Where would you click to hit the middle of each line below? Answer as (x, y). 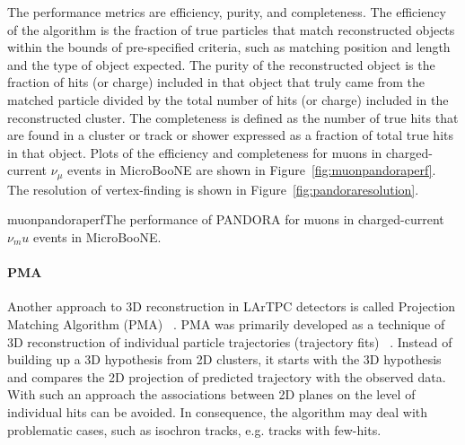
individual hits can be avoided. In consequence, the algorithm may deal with (218, 411)
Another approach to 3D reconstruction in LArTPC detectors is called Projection (232, 306)
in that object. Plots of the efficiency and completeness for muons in (195, 152)
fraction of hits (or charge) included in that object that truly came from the (216, 82)
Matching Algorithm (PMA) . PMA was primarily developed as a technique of (226, 323)
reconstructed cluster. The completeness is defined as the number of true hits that (233, 117)
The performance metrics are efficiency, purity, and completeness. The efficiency (227, 12)
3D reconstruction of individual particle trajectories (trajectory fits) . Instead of (230, 341)
